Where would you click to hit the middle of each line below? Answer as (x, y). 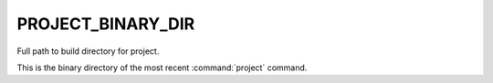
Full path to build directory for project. (88, 51)
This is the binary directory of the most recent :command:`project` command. (162, 67)
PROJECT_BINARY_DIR (106, 24)
